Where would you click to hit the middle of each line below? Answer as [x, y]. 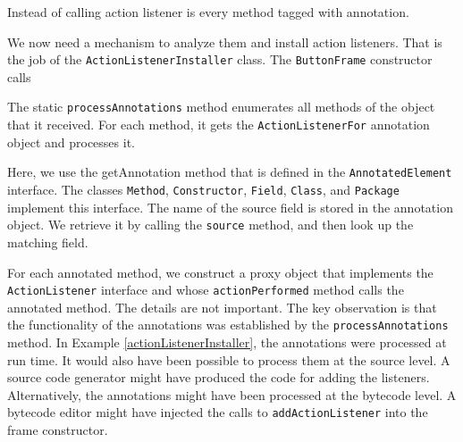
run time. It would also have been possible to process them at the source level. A [229, 359]
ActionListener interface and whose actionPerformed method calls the [206, 290]
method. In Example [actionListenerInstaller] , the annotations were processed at [227, 342]
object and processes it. [71, 142]
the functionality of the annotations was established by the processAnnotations [228, 325]
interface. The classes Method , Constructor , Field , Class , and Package [203, 189]
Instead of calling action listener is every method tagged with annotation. [208, 12]
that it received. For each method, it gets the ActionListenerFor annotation [219, 125]
